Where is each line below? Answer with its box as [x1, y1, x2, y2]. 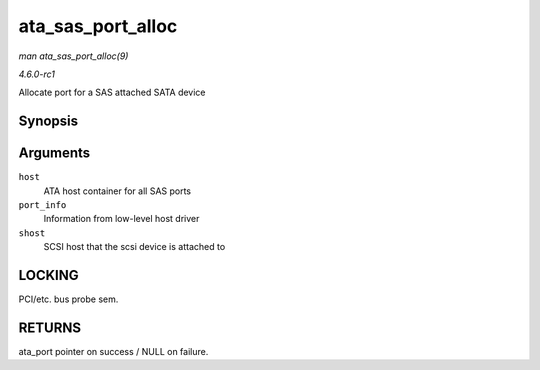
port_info [18, 200, 67, 211]
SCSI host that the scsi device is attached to [43, 241, 226, 253]
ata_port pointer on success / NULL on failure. [18, 346, 209, 358]
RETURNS [18, 319, 82, 336]
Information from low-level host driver [43, 213, 200, 225]
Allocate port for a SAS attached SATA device [18, 86, 206, 99]
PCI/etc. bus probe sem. [18, 293, 119, 305]
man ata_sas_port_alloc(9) [18, 50, 129, 62]
